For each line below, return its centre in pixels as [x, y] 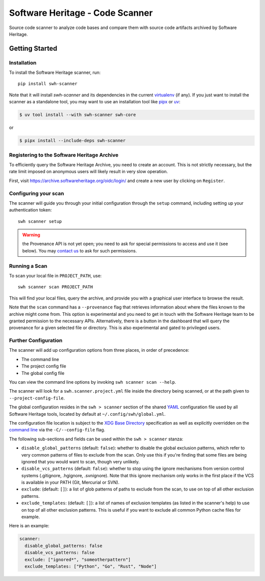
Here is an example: [29, 526]
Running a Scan [28, 266]
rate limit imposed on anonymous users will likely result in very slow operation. [89, 172]
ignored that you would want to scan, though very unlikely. [80, 461]
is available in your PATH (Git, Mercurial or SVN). [70, 483]
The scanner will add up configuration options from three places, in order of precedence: [99, 350]
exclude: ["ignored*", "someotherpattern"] [78, 559]
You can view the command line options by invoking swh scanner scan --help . [93, 382]
